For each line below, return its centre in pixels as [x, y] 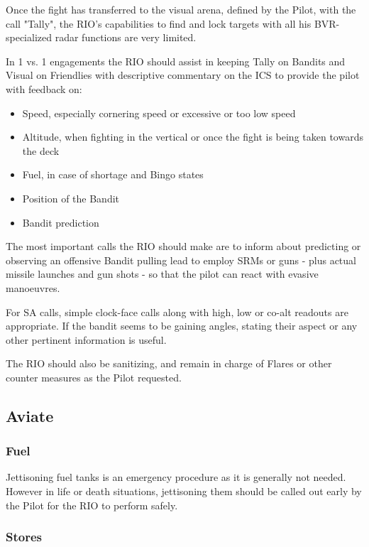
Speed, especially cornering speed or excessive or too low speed [159, 113]
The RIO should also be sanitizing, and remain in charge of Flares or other [169, 363]
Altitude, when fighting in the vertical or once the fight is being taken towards [193, 137]
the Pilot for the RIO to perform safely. [92, 505]
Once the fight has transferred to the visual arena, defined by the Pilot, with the [181, 9]
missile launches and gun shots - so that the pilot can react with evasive [162, 274]
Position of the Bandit [71, 198]
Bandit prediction [61, 222]
